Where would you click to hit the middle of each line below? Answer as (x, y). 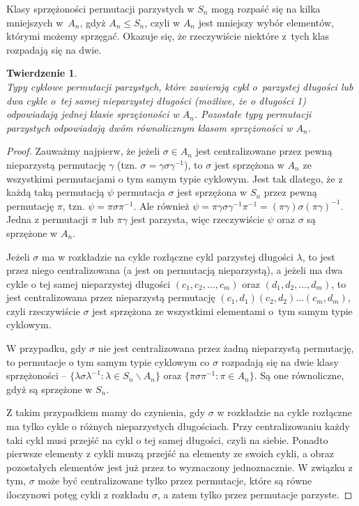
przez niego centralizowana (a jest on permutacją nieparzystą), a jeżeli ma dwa (175, 270)
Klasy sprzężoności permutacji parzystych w (100, 8)
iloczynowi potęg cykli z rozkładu (78, 494)
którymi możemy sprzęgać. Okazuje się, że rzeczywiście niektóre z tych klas (168, 36)
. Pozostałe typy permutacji (253, 114)
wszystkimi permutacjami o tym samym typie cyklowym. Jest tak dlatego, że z (175, 178)
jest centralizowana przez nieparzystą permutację (111, 297)
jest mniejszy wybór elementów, (266, 22)
